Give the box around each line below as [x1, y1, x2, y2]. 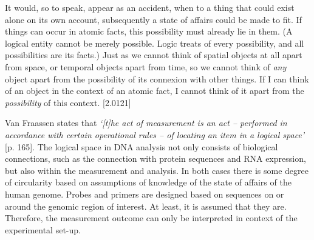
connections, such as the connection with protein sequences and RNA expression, [5, 152, 306, 165]
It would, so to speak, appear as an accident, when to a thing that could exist [5, 1, 295, 13]
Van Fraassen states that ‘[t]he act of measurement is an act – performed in [5, 116, 287, 129]
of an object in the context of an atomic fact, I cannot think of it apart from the [5, 84, 304, 97]
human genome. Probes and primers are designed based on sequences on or [5, 187, 284, 200]
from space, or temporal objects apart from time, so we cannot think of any [5, 60, 287, 73]
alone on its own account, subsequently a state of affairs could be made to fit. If [5, 13, 302, 25]
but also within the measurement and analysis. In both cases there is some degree [5, 164, 309, 176]
